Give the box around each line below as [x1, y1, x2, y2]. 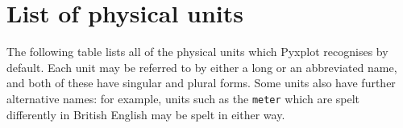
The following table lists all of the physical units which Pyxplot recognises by [6, 43, 388, 60]
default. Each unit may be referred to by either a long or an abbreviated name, [6, 58, 397, 75]
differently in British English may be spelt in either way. [6, 106, 285, 122]
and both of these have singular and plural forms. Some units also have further [6, 74, 396, 91]
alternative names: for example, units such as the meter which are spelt [6, 90, 359, 106]
